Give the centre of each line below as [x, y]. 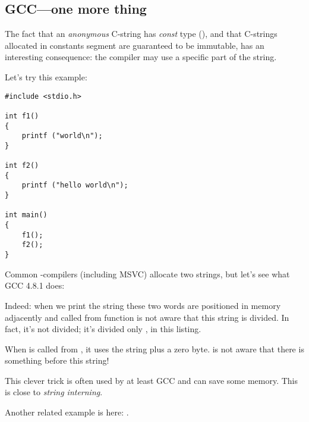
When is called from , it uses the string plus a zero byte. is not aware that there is [154, 348]
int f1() [22, 116]
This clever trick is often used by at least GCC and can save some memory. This [151, 380]
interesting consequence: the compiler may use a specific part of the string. [141, 57]
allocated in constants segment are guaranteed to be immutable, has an [135, 45]
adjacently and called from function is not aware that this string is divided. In [147, 317]
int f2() [22, 166]
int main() [26, 215]
